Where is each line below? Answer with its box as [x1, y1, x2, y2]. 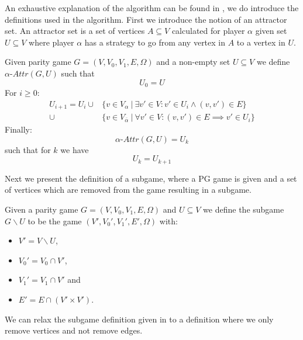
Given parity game [5, 55, 71, 68]
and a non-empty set [156, 55, 230, 68]
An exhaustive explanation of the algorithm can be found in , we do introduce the [5, 2, 299, 13]
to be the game [27, 214, 82, 227]
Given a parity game [5, 203, 78, 215]
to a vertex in [236, 36, 285, 48]
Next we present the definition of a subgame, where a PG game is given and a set [5, 172, 297, 184]
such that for [5, 143, 51, 155]
